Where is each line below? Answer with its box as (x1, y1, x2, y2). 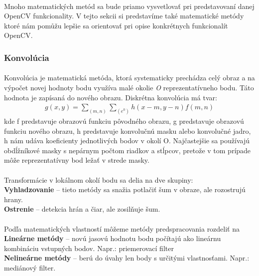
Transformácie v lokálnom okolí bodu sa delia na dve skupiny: (4, 174, 193, 185)
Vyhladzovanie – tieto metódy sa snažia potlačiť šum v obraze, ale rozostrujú (4, 184, 246, 195)
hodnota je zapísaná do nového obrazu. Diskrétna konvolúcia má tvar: (4, 92, 217, 102)
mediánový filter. (4, 262, 56, 273)
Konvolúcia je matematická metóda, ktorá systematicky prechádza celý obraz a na (4, 72, 255, 83)
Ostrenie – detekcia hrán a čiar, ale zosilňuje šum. (4, 204, 160, 214)
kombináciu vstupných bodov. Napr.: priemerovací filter (4, 243, 174, 253)
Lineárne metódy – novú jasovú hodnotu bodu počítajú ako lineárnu (4, 233, 221, 244)
